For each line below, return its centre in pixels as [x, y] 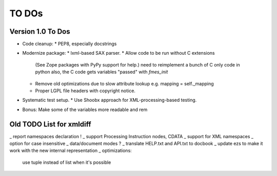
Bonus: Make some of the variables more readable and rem [85, 109]
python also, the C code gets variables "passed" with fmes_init [102, 72]
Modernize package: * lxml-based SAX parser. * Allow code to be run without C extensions [118, 53]
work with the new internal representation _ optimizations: [71, 150]
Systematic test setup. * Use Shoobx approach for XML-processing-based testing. [110, 100]
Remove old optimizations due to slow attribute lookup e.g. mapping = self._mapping [124, 83]
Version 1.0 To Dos [40, 31]
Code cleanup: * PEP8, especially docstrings [70, 44]
